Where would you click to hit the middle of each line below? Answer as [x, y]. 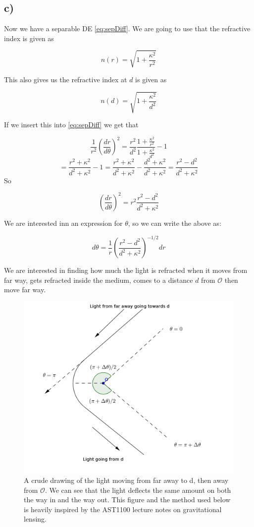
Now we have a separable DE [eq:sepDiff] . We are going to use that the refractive [127, 28]
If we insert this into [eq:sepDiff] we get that [71, 125]
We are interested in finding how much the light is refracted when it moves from [126, 270]
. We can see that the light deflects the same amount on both [138, 490]
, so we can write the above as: [175, 223]
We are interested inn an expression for [63, 223]
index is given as [29, 38]
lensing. [35, 519]
